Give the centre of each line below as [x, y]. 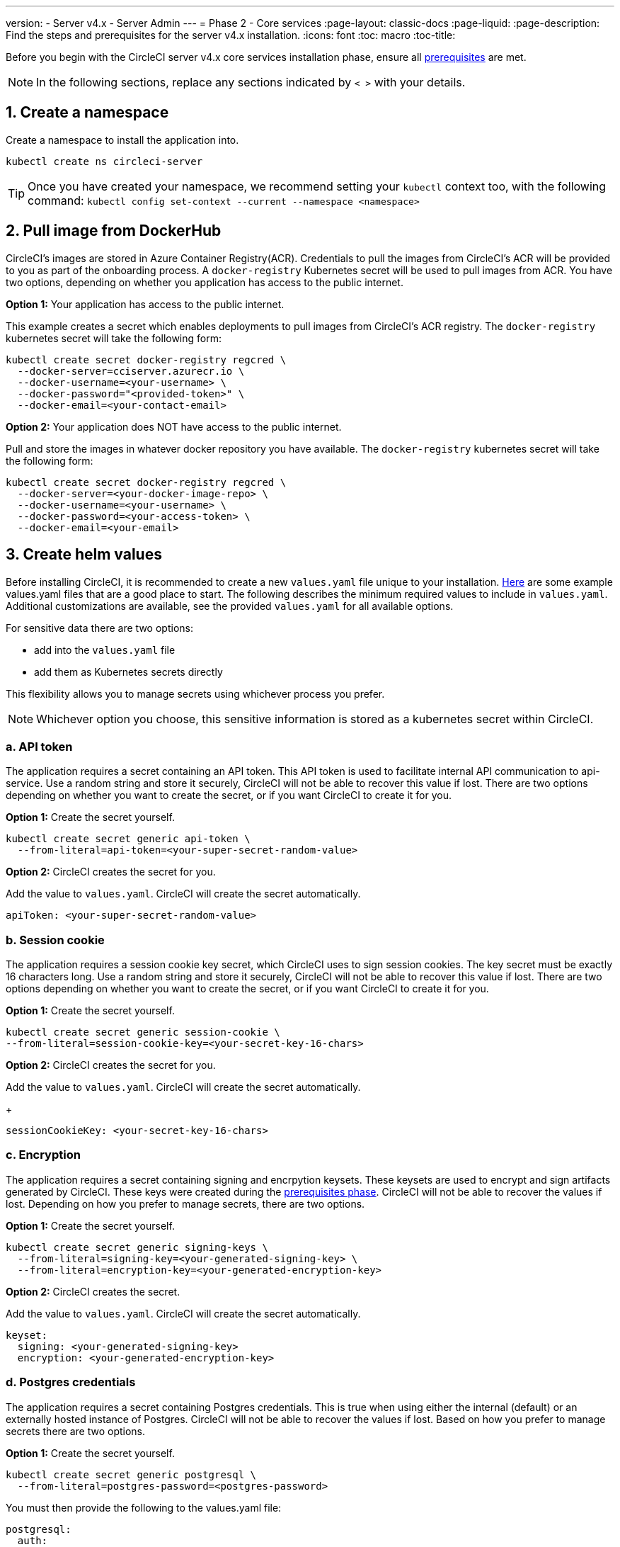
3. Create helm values [84, 555]
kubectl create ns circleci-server [104, 161]
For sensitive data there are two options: [99, 628]
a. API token [39, 746]
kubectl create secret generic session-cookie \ [143, 1032]
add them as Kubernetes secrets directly [128, 671]
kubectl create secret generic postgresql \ [131, 1474]
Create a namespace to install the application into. [122, 140]
